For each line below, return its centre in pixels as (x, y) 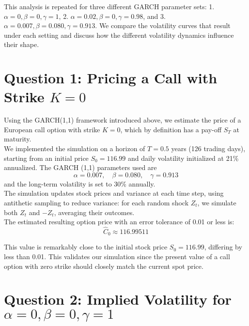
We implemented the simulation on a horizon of (75, 148)
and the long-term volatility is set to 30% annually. (80, 183)
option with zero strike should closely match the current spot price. (104, 266)
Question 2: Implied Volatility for (118, 299)
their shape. (22, 44)
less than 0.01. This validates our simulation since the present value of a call (117, 256)
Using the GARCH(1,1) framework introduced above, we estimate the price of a (123, 120)
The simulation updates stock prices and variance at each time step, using (114, 193)
